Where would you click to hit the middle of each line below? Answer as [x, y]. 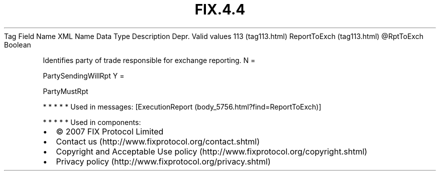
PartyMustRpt [66, 91]
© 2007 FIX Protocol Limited [110, 131]
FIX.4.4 [220, 9]
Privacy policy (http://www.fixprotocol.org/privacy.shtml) [163, 161]
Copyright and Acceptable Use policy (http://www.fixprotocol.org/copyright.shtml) [212, 151]
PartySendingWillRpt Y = [84, 75]
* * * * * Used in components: [92, 122]
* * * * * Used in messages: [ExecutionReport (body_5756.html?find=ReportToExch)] [182, 106]
